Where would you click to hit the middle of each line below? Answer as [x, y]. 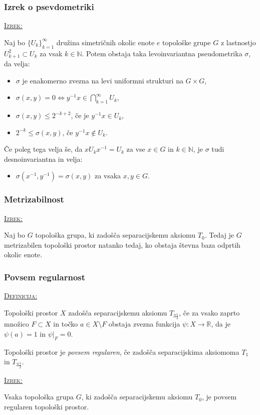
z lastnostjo [238, 42]
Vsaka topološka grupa [39, 397]
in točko [66, 324]
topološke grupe [187, 42]
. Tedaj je [219, 235]
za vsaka [108, 176]
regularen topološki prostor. [47, 406]
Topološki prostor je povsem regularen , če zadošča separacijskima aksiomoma [122, 351]
